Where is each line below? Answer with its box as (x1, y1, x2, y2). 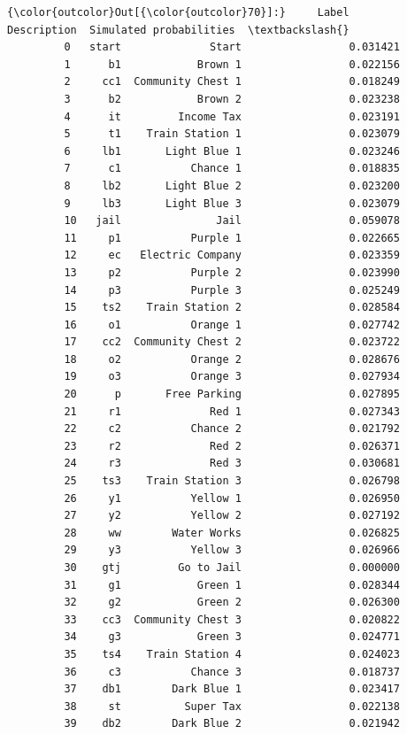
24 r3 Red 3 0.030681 (64, 457, 400, 470)
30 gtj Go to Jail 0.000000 (64, 561, 400, 574)
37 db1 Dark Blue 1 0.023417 (64, 683, 400, 696)
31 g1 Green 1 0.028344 (64, 578, 400, 591)
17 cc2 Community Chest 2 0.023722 (64, 336, 400, 349)
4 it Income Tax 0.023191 (64, 110, 400, 123)
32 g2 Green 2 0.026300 (64, 596, 400, 609)
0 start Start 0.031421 (64, 41, 400, 54)
